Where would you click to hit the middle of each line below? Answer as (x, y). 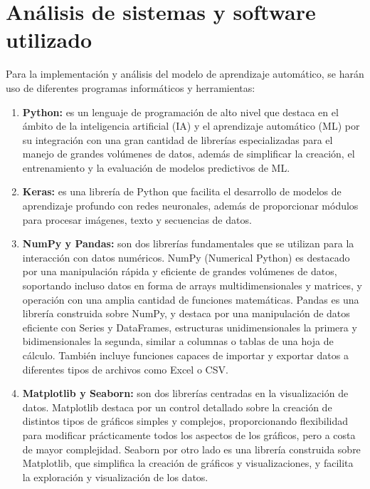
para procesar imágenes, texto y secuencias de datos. (137, 219)
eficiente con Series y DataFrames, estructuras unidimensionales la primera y (190, 327)
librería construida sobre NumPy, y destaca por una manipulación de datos (186, 313)
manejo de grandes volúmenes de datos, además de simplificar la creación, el (189, 154)
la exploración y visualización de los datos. (115, 477)
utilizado (49, 40)
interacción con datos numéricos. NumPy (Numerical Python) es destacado (186, 257)
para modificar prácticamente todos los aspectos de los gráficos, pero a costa (189, 434)
